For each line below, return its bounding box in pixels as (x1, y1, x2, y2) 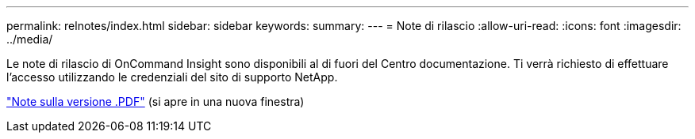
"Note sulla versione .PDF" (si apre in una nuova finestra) (6, 95, 305, 108)
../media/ (6, 32, 53, 46)
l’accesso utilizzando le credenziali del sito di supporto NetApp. (6, 70, 338, 84)
